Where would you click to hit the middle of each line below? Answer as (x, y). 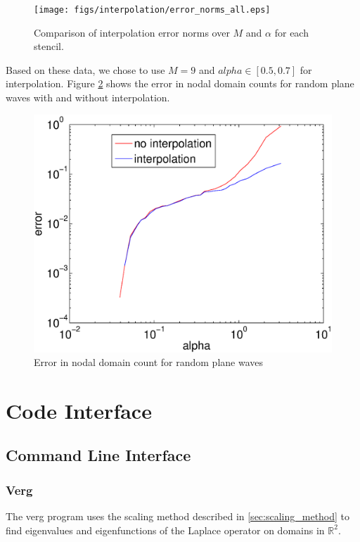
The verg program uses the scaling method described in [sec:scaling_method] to (178, 516)
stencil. (49, 46)
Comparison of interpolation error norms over (132, 32)
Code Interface (79, 410)
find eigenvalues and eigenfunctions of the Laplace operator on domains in (165, 530)
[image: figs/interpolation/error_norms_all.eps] (152, 10)
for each (291, 32)
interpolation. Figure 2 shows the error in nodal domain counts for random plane (180, 83)
